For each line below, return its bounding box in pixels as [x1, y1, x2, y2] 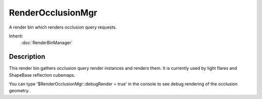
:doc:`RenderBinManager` [21, 40, 73, 46]
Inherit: [9, 33, 23, 39]
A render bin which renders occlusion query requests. [9, 24, 117, 30]
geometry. [9, 88, 30, 94]
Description [9, 52, 46, 61]
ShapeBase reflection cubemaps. [9, 72, 76, 78]
